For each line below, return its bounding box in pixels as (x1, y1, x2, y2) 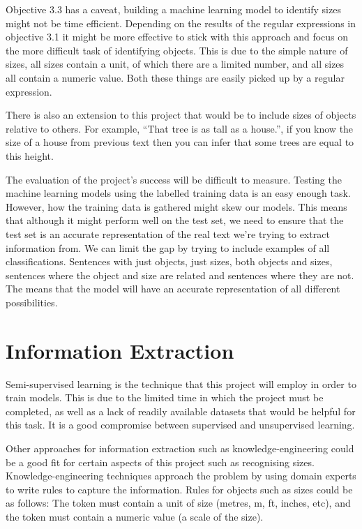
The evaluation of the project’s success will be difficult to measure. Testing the (6, 172, 342, 186)
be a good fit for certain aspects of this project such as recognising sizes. (6, 454, 315, 469)
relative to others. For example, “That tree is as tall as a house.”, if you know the (6, 121, 354, 135)
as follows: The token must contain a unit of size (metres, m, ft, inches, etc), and (6, 496, 351, 510)
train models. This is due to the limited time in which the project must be (6, 390, 324, 405)
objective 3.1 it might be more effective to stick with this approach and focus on (6, 29, 349, 44)
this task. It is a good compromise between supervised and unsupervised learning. (6, 417, 355, 432)
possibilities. (6, 295, 58, 309)
